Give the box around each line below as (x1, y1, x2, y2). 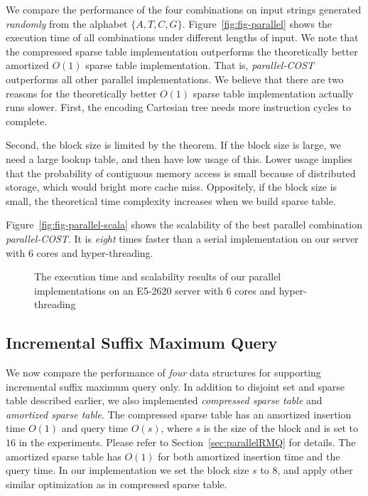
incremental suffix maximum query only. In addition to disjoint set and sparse (6, 379, 345, 394)
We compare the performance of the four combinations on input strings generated (6, 2, 362, 16)
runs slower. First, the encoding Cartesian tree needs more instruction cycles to (6, 100, 351, 115)
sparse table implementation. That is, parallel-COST (85, 58, 315, 73)
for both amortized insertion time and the (158, 448, 340, 463)
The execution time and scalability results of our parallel (34, 269, 281, 284)
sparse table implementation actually (193, 85, 354, 100)
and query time (61, 421, 129, 436)
